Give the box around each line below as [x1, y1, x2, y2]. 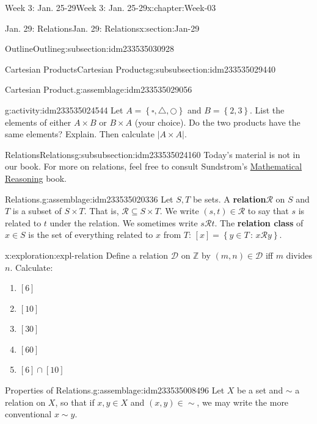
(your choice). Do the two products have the [134, 115, 301, 128]
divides [286, 248, 313, 261]
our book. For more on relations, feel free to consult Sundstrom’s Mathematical [5, 160, 302, 173]
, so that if [55, 395, 95, 408]
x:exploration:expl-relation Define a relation [5, 248, 169, 261]
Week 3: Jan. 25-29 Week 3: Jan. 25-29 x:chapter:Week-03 [5, 1, 216, 13]
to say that [247, 204, 289, 217]
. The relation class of [214, 216, 304, 229]
